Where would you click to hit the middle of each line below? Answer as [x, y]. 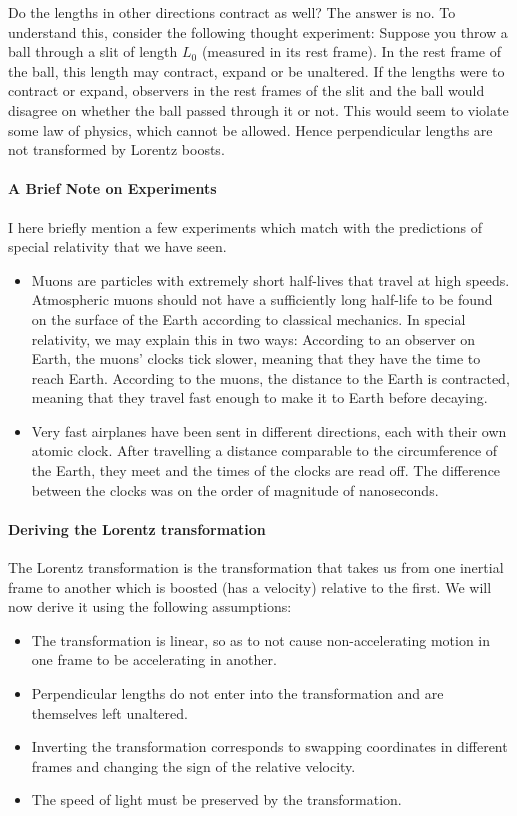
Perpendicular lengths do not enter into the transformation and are [237, 693]
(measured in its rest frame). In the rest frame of [351, 51]
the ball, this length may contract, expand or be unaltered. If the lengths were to [256, 70]
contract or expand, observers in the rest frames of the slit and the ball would [246, 90]
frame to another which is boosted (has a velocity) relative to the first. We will [250, 586]
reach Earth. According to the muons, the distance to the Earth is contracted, [270, 377]
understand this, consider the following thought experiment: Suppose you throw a [258, 31]
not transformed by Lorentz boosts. [116, 149]
